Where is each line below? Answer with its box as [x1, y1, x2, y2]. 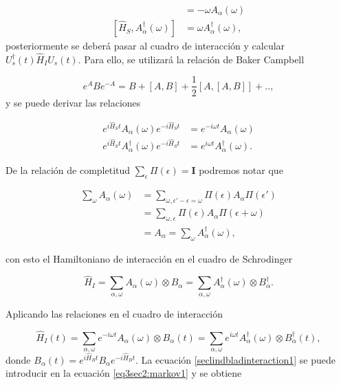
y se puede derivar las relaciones [5, 95, 141, 109]
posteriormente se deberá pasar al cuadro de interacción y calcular [5, 38, 285, 53]
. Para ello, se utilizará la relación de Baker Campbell [78, 52, 305, 66]
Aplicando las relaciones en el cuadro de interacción [5, 306, 223, 320]
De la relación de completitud [5, 163, 131, 177]
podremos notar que [199, 163, 283, 177]
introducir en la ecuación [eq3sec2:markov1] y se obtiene [5, 366, 242, 380]
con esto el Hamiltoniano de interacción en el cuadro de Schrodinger [5, 251, 293, 265]
